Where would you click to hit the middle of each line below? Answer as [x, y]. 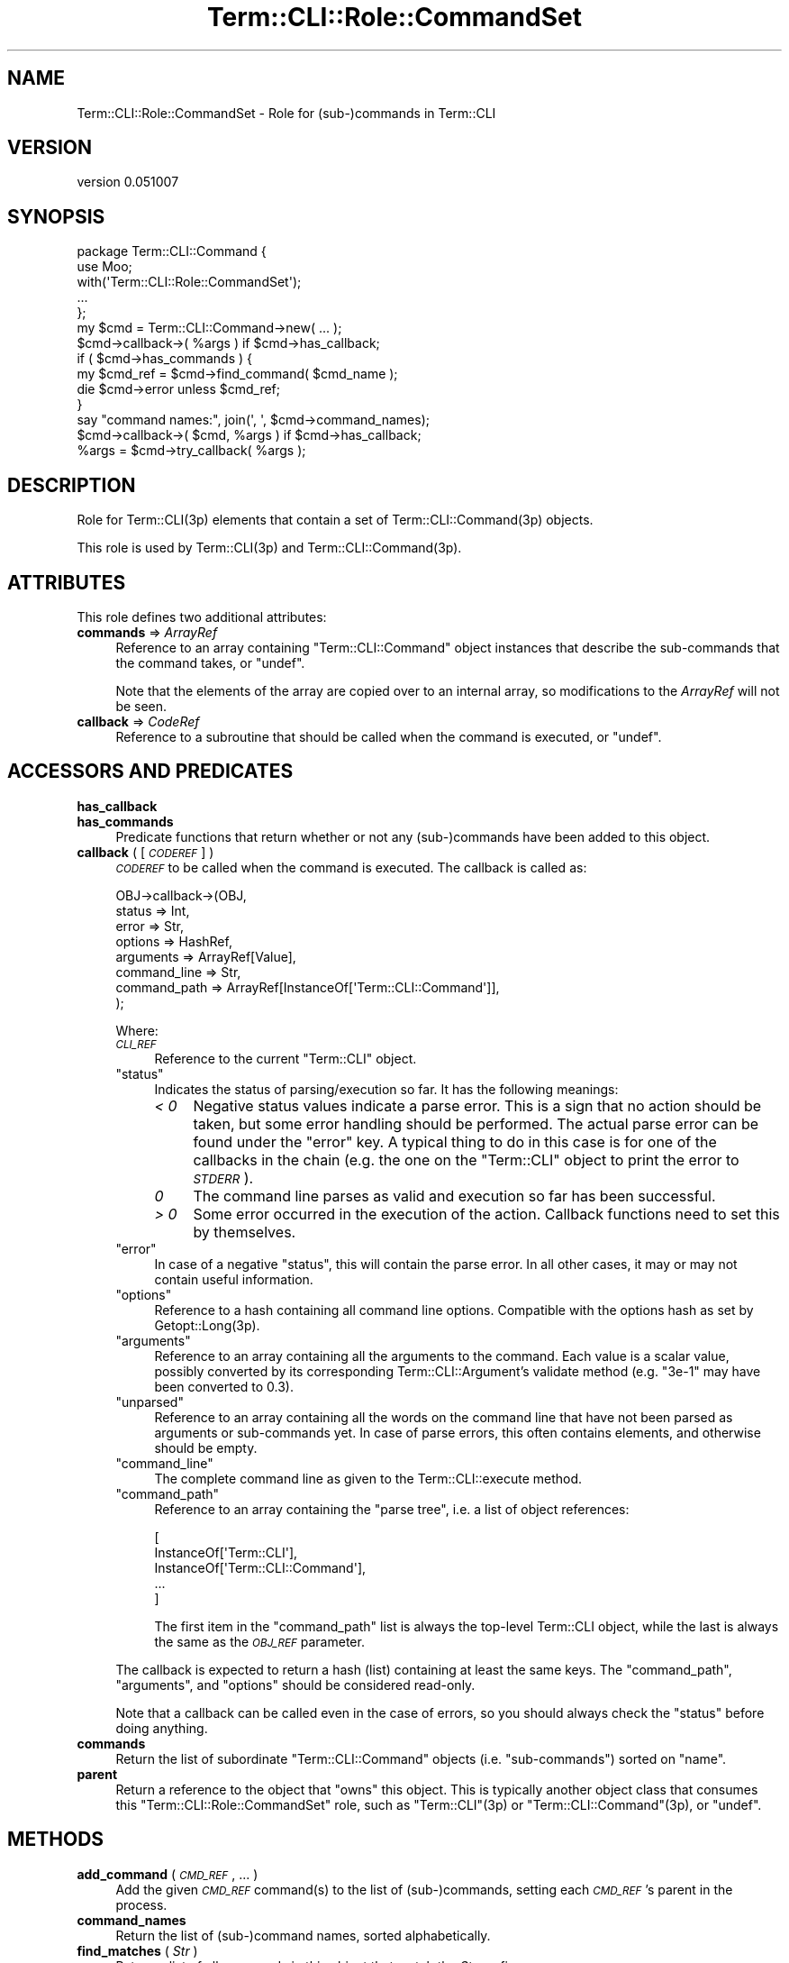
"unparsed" [150, 1401]
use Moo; [104, 267]
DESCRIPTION [72, 485]
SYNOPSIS [56, 216]
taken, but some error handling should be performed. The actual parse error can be [476, 1123]
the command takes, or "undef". [210, 662]
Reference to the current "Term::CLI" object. [286, 1058]
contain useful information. [234, 1279]
